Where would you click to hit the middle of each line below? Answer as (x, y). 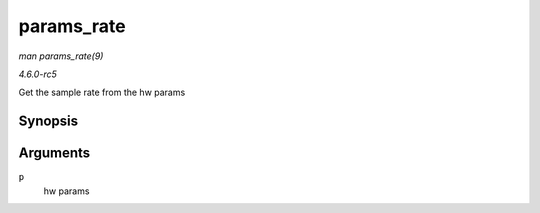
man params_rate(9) (61, 56)
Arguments (54, 153)
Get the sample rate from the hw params (102, 92)
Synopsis (48, 121)
